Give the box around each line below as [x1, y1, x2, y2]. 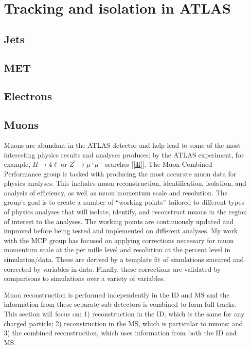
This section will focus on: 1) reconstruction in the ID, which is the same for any [4, 309, 245, 319]
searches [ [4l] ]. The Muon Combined [105, 159, 212, 169]
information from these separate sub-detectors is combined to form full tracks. [4, 299, 236, 309]
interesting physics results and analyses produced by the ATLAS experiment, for [4, 149, 244, 159]
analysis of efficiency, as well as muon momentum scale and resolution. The [4, 187, 228, 197]
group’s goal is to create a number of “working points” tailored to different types [4, 197, 245, 207]
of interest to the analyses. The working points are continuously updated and [4, 216, 234, 226]
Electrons [4, 88, 52, 104]
